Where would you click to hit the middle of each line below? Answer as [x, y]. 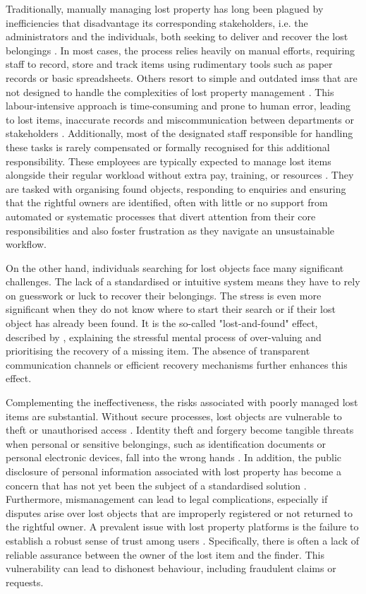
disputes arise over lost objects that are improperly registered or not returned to [179, 512]
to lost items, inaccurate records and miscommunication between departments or [180, 119]
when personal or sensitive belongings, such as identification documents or [166, 443]
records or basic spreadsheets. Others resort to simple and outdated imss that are [182, 77]
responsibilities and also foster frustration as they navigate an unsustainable [170, 230]
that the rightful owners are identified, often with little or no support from [167, 202]
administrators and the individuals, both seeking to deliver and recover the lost [177, 36]
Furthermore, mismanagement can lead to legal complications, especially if [167, 499]
